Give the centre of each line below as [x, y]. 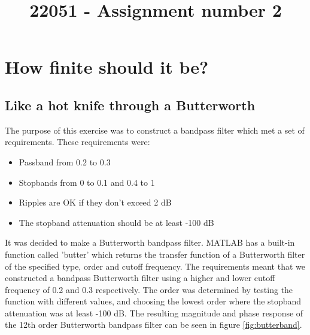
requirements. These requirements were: [77, 142]
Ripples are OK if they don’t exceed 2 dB [95, 202]
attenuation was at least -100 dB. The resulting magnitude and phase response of [154, 313]
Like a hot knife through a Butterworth [130, 105]
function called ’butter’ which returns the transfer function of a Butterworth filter [155, 254]
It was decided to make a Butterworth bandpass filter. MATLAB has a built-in [150, 242]
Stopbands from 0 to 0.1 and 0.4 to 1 [87, 182]
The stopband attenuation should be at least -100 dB [116, 222]
